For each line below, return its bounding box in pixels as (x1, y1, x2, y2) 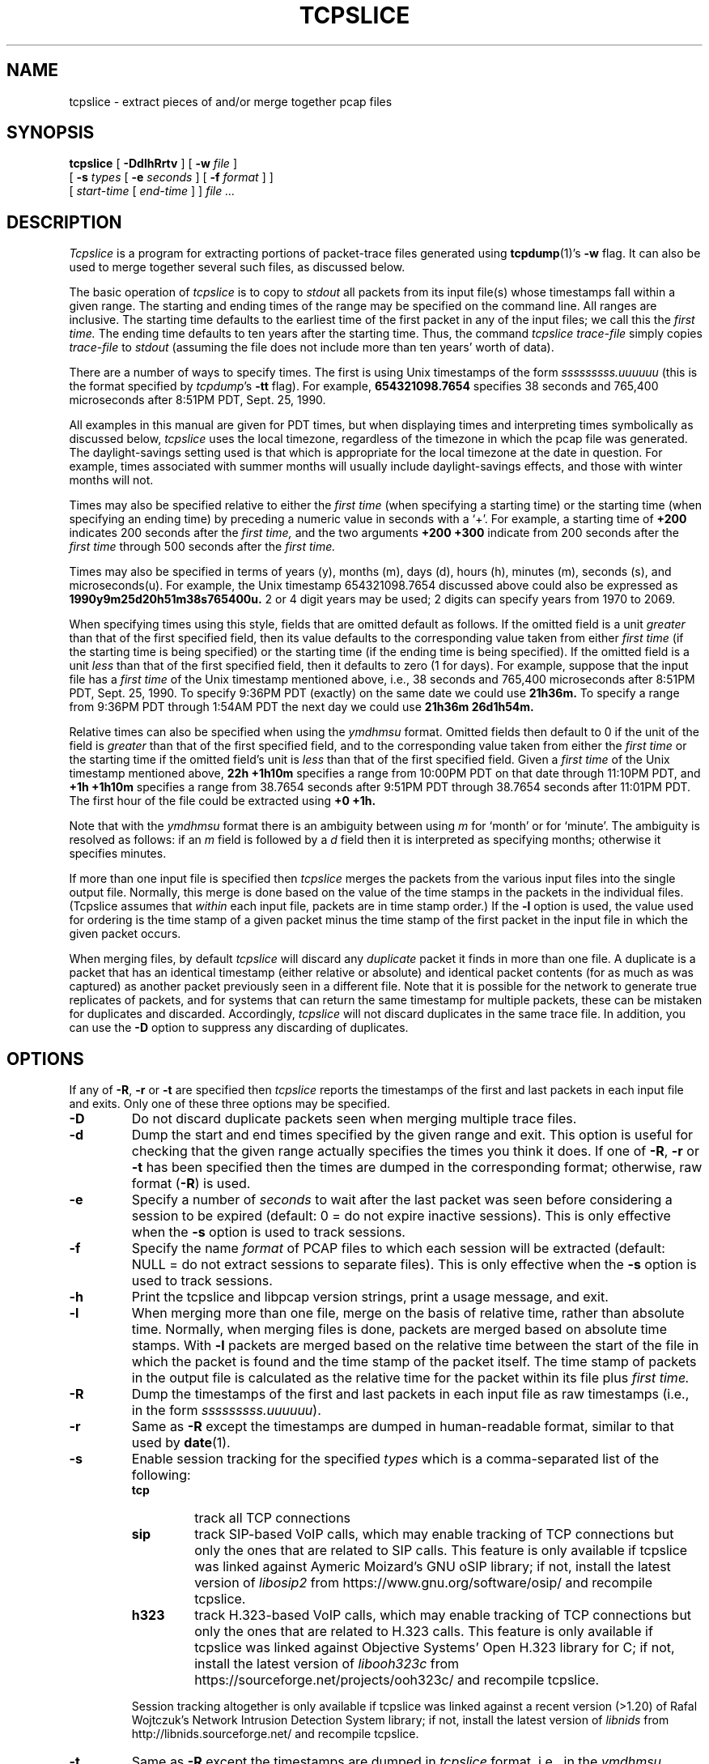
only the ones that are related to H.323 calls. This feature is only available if (194, 1623, 653, 1640)
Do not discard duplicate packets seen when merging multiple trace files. (131, 1110, 577, 1127)
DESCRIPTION (6, 211, 122, 232)
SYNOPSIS (6, 122, 95, 143)
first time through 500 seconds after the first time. (69, 539, 336, 554)
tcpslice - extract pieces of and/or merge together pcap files (69, 94, 393, 109)
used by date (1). (131, 1434, 231, 1451)
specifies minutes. (69, 846, 167, 861)
